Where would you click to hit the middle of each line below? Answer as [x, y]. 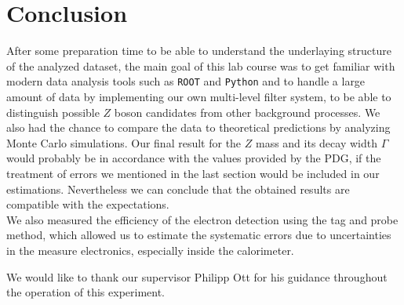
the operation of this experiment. [86, 292]
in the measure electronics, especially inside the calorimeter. [150, 250]
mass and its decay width [316, 142]
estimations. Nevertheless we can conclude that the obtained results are [178, 189]
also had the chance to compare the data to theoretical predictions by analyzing [198, 127]
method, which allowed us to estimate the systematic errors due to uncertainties [199, 235]
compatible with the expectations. [88, 204]
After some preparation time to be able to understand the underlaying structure [199, 51]
